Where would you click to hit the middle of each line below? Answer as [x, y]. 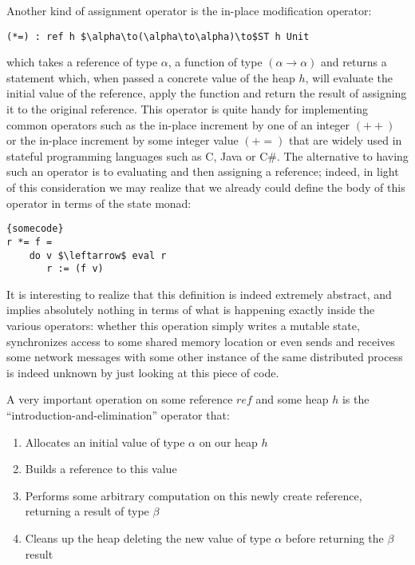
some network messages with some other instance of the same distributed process [205, 357]
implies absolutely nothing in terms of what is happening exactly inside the [191, 310]
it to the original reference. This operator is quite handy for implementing [188, 109]
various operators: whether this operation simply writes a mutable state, [183, 325]
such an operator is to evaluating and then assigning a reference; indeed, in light [203, 171]
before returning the [334, 537]
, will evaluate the [349, 77]
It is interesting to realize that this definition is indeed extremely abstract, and [199, 294]
